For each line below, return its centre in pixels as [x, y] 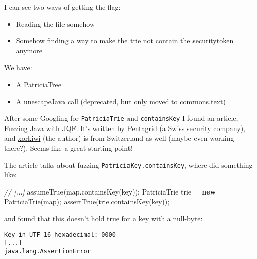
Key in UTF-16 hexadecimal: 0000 [60, 235]
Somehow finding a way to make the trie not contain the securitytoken [125, 41]
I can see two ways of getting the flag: [62, 7]
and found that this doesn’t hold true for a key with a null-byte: [103, 218]
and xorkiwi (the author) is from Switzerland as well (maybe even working [119, 138]
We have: [18, 67]
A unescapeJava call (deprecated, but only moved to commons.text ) [121, 101]
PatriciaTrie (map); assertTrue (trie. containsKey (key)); [87, 201]
